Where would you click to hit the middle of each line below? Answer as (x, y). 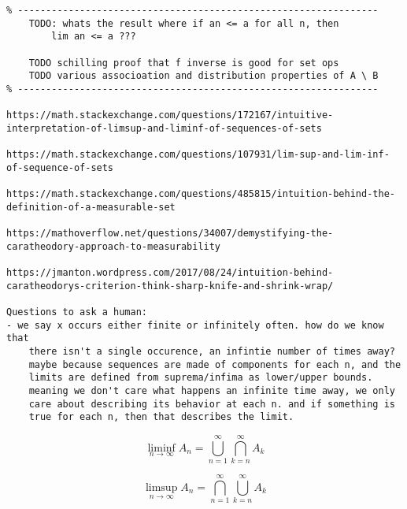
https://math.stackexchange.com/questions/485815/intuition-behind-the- (201, 194)
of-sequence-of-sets (60, 167)
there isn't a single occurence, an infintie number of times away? (212, 352)
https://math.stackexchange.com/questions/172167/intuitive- (170, 115)
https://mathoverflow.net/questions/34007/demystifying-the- (170, 234)
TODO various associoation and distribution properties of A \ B (203, 76)
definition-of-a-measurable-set (91, 207)
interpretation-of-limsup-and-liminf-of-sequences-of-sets (164, 128)
